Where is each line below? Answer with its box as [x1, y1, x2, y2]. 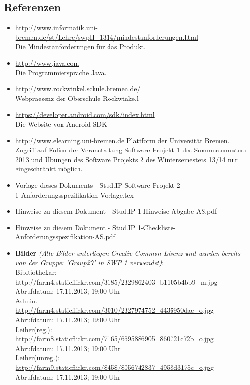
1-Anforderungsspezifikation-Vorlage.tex [15, 189, 134, 200]
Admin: [15, 295, 37, 305]
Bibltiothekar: [15, 267, 57, 277]
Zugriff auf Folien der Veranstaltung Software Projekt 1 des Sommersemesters [15, 145, 247, 155]
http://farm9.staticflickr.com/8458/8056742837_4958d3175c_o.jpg [15, 362, 214, 372]
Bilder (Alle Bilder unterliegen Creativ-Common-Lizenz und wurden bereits [15, 248, 241, 258]
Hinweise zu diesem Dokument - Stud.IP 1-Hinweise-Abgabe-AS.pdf [15, 206, 217, 216]
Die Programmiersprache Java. [15, 67, 107, 77]
